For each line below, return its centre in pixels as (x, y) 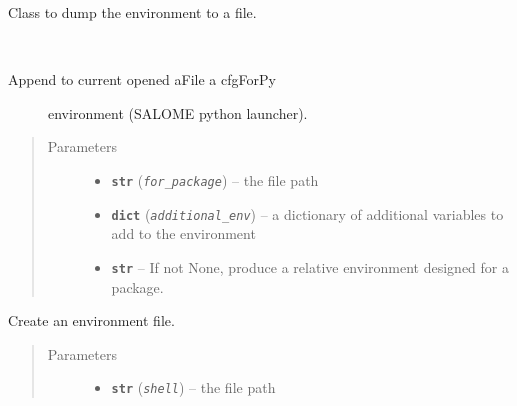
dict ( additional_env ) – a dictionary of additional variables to (307, 213)
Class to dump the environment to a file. (132, 12)
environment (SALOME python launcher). (178, 112)
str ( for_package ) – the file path (215, 179)
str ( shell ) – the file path (193, 387)
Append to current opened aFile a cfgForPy (142, 79)
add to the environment (183, 233)
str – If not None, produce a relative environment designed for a (310, 266)
